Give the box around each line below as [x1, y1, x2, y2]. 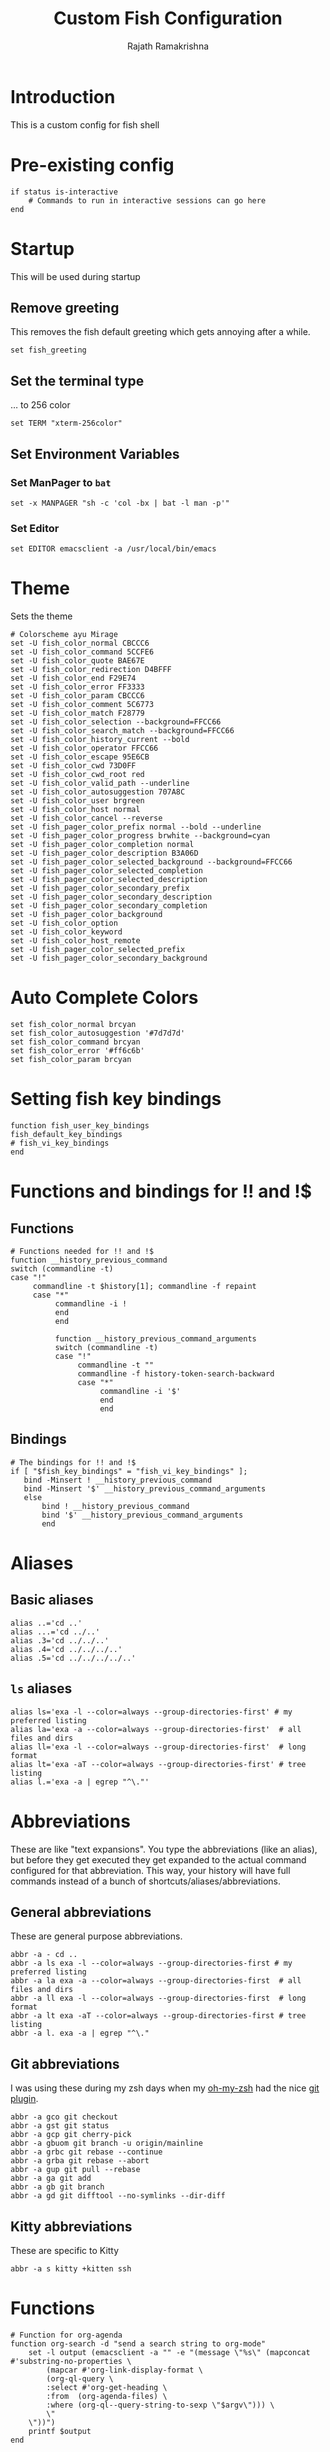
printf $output [28, 2426, 92, 2436]
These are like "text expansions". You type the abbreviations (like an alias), [10, 1843, 318, 1855]
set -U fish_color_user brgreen [10, 796, 145, 806]
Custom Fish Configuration [53, 7, 283, 30]
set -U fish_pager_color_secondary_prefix [10, 883, 190, 894]
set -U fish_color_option [10, 918, 118, 929]
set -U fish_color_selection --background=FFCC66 [10, 717, 222, 727]
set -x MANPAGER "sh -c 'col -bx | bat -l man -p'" [10, 498, 230, 508]
